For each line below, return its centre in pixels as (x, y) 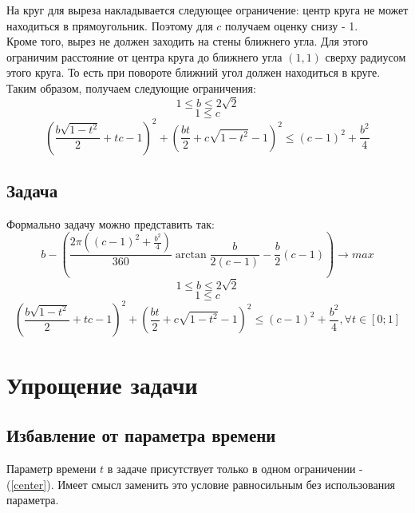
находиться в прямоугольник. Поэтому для (110, 25)
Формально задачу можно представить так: (111, 223)
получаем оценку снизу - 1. (292, 25)
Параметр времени (51, 468)
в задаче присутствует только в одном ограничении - (235, 468)
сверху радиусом (366, 56)
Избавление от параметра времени (141, 435)
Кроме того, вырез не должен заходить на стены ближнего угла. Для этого (187, 41)
